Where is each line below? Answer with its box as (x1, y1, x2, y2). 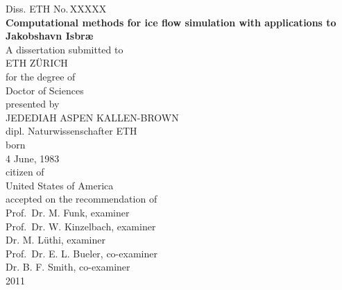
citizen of (6, 164, 44, 179)
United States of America (6, 178, 114, 192)
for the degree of (6, 69, 76, 83)
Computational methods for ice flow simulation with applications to (6, 15, 336, 29)
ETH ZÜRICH (6, 56, 68, 70)
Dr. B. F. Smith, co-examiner (6, 259, 130, 274)
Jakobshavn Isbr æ (6, 28, 94, 43)
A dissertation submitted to (6, 42, 123, 56)
